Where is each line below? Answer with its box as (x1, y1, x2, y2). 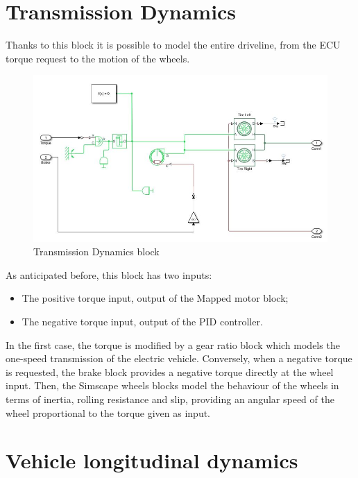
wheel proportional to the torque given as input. (6, 405, 211, 420)
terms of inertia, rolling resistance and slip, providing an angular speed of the (6, 391, 334, 406)
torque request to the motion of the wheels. (6, 51, 190, 65)
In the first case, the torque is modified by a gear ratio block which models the (6, 337, 340, 352)
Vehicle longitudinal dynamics (6, 446, 298, 475)
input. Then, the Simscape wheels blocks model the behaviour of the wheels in (6, 378, 339, 393)
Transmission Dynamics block (33, 244, 160, 259)
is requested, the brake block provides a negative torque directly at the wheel (6, 364, 334, 379)
